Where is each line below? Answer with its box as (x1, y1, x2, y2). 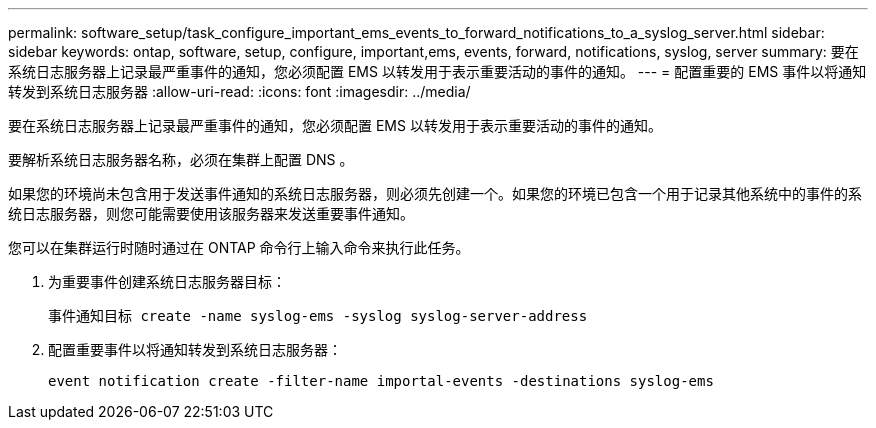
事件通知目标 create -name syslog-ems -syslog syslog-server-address (48, 308, 588, 324)
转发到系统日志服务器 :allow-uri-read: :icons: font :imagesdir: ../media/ (8, 83, 471, 100)
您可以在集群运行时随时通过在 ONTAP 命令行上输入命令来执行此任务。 (8, 239, 470, 256)
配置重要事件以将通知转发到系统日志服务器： (48, 341, 342, 358)
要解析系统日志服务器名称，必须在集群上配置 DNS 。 (8, 151, 354, 168)
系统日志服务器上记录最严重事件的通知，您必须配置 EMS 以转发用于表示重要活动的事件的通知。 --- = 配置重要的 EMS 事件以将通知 (8, 63, 867, 80)
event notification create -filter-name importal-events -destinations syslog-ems (48, 373, 714, 389)
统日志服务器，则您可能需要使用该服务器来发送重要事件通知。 (8, 205, 414, 222)
